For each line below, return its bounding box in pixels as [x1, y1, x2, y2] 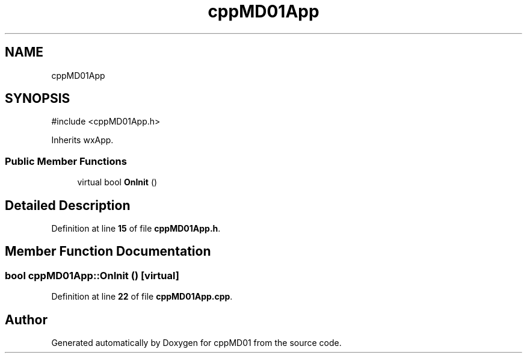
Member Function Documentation [5, 244, 211, 259]
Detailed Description [5, 197, 131, 213]
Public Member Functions [5, 155, 127, 167]
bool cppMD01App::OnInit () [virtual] [5, 269, 179, 282]
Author [5, 312, 48, 327]
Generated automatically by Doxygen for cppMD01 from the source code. [51, 338, 342, 348]
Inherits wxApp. [51, 135, 114, 146]
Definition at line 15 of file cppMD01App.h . [51, 223, 221, 234]
